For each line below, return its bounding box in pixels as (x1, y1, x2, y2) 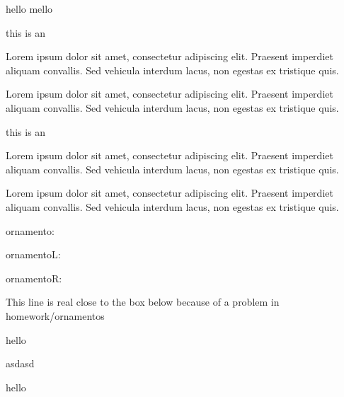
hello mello (6, 1, 53, 16)
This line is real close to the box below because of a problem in (6, 294, 280, 309)
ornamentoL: (6, 247, 61, 262)
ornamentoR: (6, 270, 62, 285)
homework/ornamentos (6, 308, 105, 323)
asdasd (6, 356, 35, 371)
